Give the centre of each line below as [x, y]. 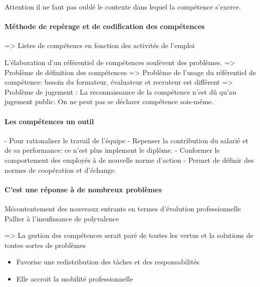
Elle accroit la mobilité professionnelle [75, 278]
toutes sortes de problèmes [45, 245]
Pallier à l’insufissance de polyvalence [62, 218]
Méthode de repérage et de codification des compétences [105, 26]
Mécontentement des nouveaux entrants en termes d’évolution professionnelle [123, 208]
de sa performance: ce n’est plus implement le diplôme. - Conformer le [112, 150]
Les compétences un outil [49, 121]
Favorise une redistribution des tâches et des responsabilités [108, 262]
